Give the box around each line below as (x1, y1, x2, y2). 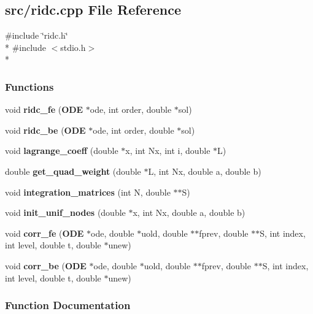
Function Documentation (5, 297, 131, 313)
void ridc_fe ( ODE (5, 103, 83, 116)
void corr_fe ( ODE (5, 226, 84, 239)
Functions (5, 78, 54, 94)
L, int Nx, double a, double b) (148, 164, 261, 177)
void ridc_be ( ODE (5, 123, 86, 136)
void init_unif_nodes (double (5, 206, 126, 219)
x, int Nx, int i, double (125, 144, 211, 157)
